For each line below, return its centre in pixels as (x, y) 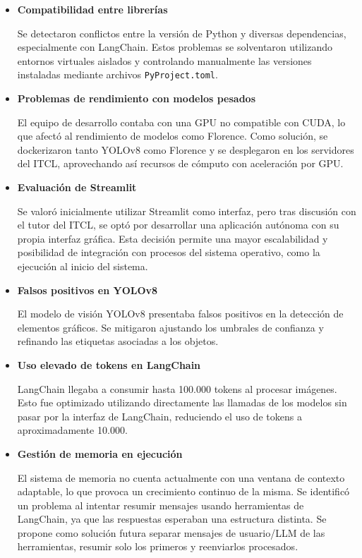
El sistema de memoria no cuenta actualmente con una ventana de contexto (181, 477)
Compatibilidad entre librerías (92, 9)
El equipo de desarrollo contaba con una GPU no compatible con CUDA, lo (181, 122)
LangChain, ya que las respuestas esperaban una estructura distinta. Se (172, 519)
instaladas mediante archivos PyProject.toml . (117, 74)
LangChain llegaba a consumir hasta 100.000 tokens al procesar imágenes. (177, 388)
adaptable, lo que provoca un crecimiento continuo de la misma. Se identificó (183, 491)
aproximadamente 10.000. (72, 430)
